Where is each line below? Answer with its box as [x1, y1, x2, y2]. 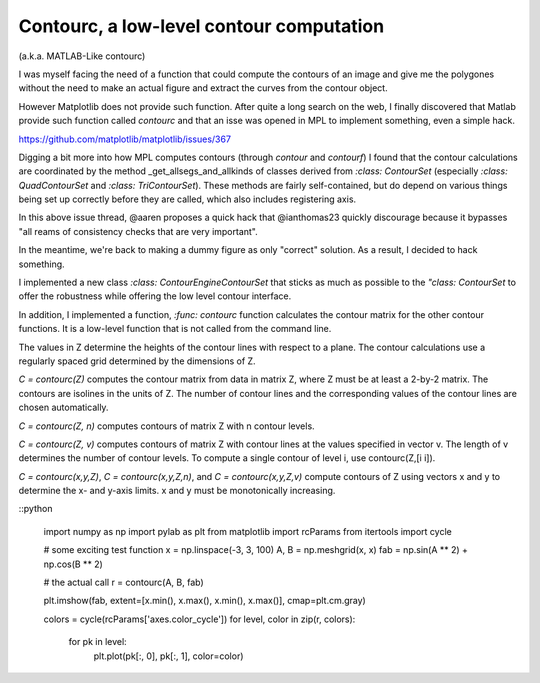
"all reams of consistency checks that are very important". [18, 225, 259, 237]
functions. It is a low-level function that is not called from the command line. [18, 323, 332, 335]
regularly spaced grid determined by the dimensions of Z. [18, 355, 256, 367]
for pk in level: [68, 636, 127, 648]
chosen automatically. [18, 401, 109, 414]
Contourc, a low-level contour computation [18, 15, 385, 37]
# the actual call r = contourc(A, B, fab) [43, 576, 204, 589]
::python [18, 503, 53, 515]
